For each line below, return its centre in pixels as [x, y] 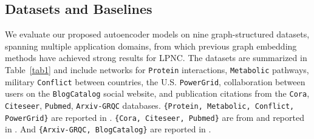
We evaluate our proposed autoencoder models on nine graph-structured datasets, [157, 34]
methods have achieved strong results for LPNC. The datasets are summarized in [156, 58]
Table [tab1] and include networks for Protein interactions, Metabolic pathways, [157, 69]
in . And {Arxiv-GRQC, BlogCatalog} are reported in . [108, 129]
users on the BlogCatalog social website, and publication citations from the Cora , [157, 93]
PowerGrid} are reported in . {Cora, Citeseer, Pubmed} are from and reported [155, 117]
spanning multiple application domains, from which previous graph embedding [151, 46]
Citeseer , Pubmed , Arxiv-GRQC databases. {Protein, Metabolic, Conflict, [150, 105]
